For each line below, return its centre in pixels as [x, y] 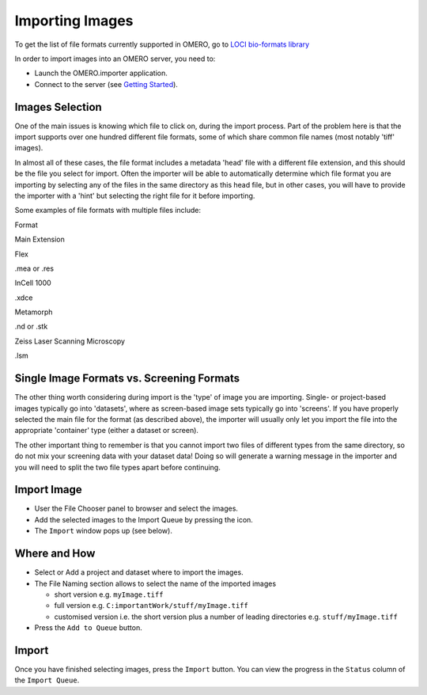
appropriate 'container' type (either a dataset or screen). [107, 431]
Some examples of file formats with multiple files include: [108, 211]
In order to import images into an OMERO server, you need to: [115, 59]
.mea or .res [34, 268]
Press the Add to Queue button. [88, 628]
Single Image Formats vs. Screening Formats [127, 379]
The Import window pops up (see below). [104, 531]
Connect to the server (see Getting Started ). [106, 84]
